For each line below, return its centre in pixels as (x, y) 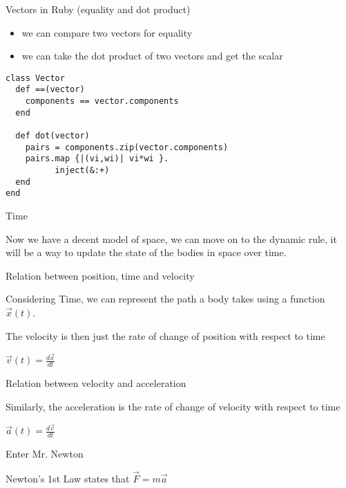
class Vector (35, 78)
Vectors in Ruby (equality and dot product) (98, 9)
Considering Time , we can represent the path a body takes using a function (165, 299)
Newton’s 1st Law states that (68, 478)
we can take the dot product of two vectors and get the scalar (152, 56)
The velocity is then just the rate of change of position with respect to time (165, 335)
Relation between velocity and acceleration (96, 383)
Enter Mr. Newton (45, 454)
